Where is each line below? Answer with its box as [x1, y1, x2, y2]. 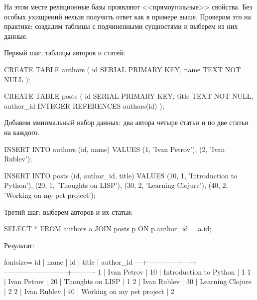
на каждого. [4, 127, 40, 137]
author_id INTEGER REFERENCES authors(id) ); [4, 100, 164, 111]
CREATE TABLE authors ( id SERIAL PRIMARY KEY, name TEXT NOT [4, 64, 241, 74]
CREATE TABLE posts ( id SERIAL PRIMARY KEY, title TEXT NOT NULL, [4, 91, 254, 101]
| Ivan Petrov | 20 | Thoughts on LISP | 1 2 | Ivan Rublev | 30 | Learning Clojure [4, 276, 252, 287]
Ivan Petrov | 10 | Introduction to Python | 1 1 [108, 266, 251, 277]
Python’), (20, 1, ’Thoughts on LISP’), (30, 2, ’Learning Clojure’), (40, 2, [4, 180, 228, 190]
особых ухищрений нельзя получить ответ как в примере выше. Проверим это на [4, 11, 251, 21]
